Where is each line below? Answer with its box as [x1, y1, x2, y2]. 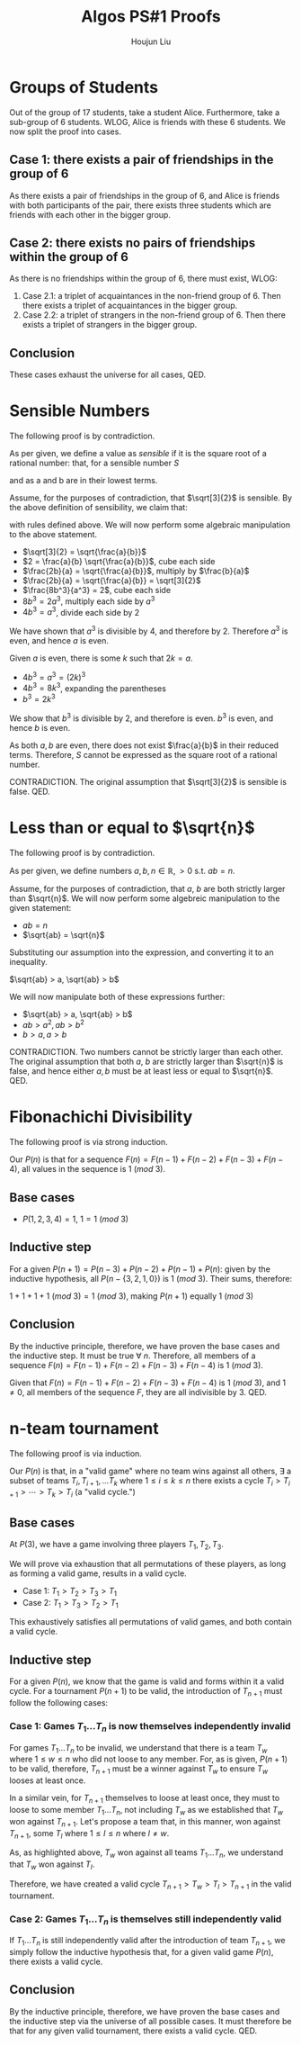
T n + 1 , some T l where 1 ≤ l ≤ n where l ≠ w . [9, 1827, 170, 1841]
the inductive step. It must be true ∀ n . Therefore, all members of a [9, 1350, 256, 1361]
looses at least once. [9, 1775, 86, 1786]
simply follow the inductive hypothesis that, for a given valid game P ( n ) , [9, 1947, 274, 1958]
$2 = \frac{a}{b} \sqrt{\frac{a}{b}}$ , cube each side [22, 556, 216, 567]
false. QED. [9, 786, 51, 797]
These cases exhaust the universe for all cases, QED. [9, 369, 207, 380]
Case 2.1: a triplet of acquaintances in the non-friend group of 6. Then [22, 291, 281, 302]
